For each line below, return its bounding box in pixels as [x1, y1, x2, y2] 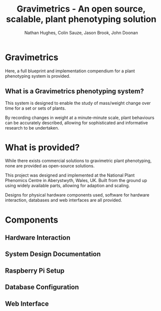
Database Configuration [5, 283, 79, 292]
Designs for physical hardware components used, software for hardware [5, 192, 150, 198]
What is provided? [5, 142, 80, 153]
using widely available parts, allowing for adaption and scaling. [5, 183, 130, 189]
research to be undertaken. [5, 125, 59, 131]
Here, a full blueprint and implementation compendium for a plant [5, 68, 135, 74]
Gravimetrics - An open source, [16, 3, 146, 15]
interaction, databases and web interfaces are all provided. [5, 197, 122, 203]
